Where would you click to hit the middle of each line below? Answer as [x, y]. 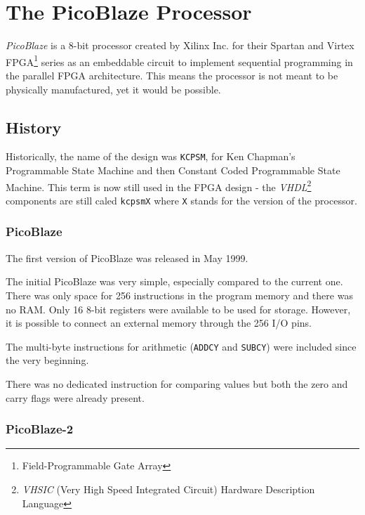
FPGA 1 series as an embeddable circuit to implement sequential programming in [179, 60]
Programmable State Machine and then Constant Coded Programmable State [173, 170]
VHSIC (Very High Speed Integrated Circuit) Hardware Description [168, 489]
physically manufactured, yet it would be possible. [113, 89]
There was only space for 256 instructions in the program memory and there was [179, 295]
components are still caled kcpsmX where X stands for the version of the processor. [181, 200]
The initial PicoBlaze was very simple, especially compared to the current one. [174, 281]
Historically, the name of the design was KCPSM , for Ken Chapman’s [151, 156]
